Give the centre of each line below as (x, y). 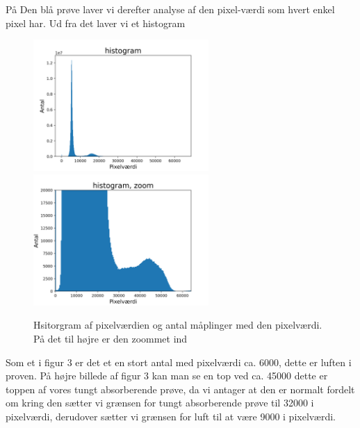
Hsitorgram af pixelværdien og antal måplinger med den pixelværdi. (178, 325)
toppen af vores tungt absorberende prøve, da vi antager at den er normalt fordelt (180, 389)
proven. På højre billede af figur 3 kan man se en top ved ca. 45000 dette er (167, 376)
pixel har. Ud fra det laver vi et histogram (96, 23)
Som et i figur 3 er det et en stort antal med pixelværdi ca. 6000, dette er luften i (179, 362)
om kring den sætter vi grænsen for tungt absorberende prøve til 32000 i (160, 403)
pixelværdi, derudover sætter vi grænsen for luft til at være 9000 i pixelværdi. (171, 416)
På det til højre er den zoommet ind (111, 338)
